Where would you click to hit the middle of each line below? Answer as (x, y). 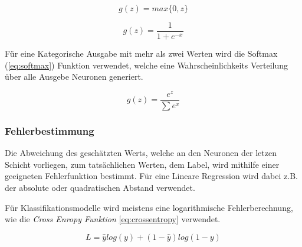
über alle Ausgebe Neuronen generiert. (74, 77)
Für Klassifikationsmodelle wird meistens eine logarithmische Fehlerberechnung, (149, 207)
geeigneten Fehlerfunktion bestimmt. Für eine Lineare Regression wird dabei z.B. (151, 176)
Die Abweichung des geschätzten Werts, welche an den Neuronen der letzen (141, 153)
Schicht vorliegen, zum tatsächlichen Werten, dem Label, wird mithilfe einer (142, 164)
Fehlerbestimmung (50, 130)
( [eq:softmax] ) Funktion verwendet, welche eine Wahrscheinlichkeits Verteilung (147, 65)
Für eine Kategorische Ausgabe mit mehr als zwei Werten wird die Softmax (141, 53)
